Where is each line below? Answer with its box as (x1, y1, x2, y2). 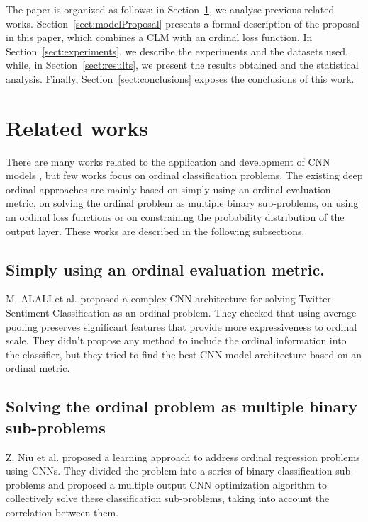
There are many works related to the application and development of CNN (6, 154, 330, 169)
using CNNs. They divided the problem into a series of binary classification (6, 463, 333, 478)
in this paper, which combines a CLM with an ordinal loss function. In (6, 30, 313, 45)
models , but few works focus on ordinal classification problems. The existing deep (6, 168, 363, 183)
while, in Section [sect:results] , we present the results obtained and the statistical (6, 57, 359, 72)
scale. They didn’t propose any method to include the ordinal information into (6, 333, 347, 348)
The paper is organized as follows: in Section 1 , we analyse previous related (6, 2, 335, 16)
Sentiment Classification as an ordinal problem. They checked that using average (6, 305, 357, 320)
